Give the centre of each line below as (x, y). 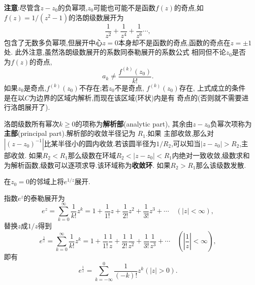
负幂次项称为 (231, 123)
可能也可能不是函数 (124, 7)
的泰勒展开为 (44, 198)
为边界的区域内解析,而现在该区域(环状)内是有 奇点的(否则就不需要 (136, 97)
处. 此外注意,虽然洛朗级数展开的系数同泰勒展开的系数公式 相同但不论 (115, 52)
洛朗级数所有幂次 (32, 123)
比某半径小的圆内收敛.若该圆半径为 (100, 143)
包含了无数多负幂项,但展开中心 (53, 42)
